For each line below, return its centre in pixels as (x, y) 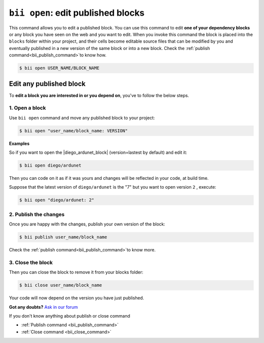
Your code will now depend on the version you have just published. (77, 298)
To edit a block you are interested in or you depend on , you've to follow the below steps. (99, 95)
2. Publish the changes (37, 214)
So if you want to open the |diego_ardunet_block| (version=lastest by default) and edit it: (98, 152)
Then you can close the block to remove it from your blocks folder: (76, 272)
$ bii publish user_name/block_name (63, 237)
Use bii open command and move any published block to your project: (82, 118)
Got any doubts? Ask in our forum (44, 307)
